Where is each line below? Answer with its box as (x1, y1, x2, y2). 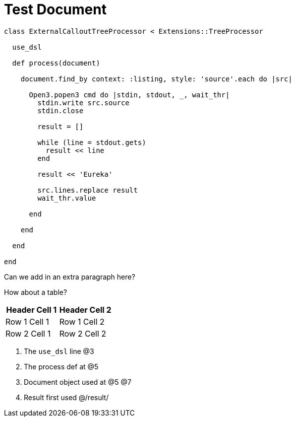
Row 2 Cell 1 (5, 328, 51, 339)
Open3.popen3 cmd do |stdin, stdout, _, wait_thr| (29, 90, 230, 99)
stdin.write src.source (37, 98, 129, 107)
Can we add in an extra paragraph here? (4, 272, 135, 281)
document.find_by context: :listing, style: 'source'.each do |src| (20, 74, 293, 83)
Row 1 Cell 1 (5, 316, 49, 327)
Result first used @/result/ (24, 393, 109, 402)
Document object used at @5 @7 (24, 377, 131, 386)
